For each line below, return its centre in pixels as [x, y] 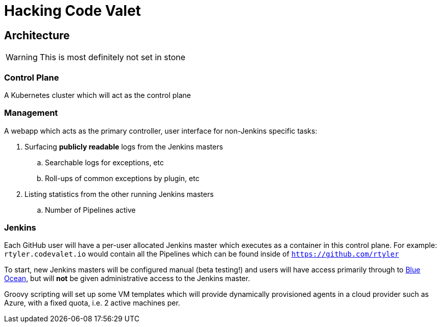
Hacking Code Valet [73, 11]
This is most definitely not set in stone [113, 57]
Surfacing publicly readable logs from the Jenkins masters [124, 146]
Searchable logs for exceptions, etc [104, 162]
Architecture [37, 35]
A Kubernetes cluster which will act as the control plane [97, 95]
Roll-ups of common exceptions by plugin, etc [122, 178]
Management [31, 113]
